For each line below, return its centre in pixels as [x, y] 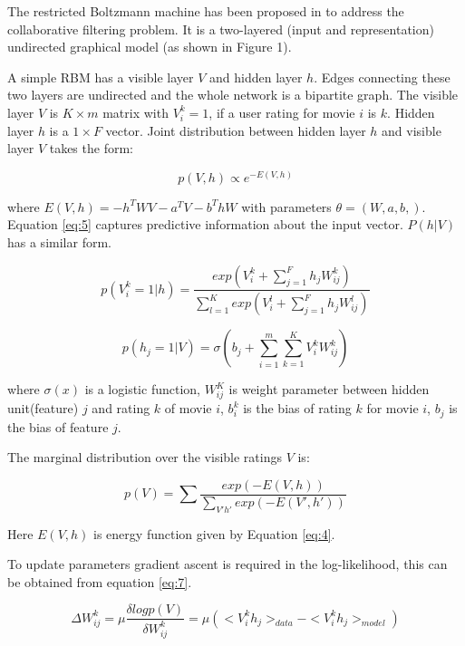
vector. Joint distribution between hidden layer [236, 130]
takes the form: [91, 148]
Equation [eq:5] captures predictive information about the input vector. [205, 224]
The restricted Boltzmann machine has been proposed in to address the [206, 11]
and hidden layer [256, 77]
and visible [412, 130]
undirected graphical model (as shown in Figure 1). [150, 47]
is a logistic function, [142, 389]
